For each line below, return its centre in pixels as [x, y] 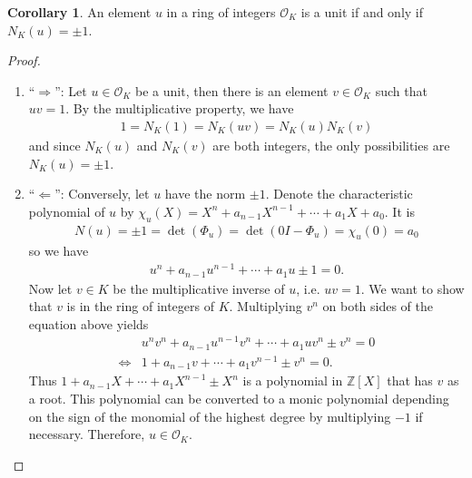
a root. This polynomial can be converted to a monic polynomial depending [239, 399]
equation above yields [88, 323]
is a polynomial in [293, 380]
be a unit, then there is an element [232, 90]
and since [54, 145]
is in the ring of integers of [140, 306]
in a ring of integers [221, 12]
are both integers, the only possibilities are [331, 145]
